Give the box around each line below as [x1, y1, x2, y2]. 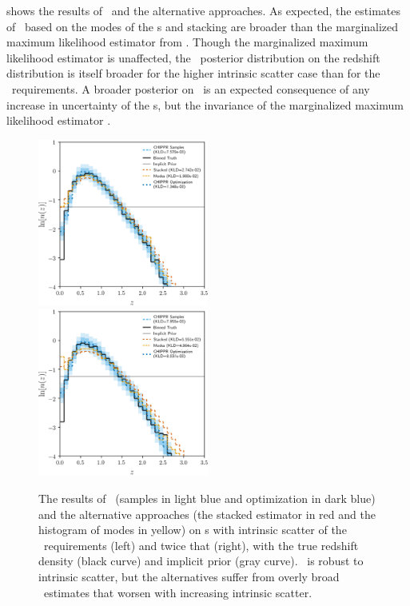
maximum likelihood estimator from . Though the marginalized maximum [6, 34, 368, 50]
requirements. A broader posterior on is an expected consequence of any [11, 80, 370, 97]
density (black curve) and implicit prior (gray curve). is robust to [38, 552, 364, 569]
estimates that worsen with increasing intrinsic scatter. [43, 584, 312, 600]
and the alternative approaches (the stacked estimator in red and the [38, 505, 376, 522]
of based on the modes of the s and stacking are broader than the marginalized [6, 18, 399, 34]
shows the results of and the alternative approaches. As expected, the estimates [6, 2, 401, 18]
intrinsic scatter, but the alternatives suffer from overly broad [38, 568, 340, 585]
